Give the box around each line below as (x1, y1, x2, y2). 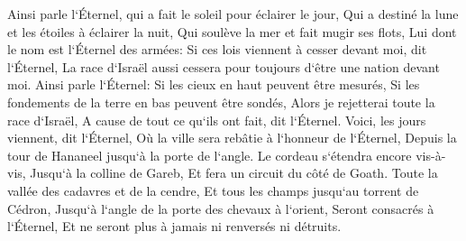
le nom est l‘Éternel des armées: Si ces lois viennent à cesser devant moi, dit (7, 40, 427, 59)
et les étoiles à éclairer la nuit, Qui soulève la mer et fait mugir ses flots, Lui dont (7, 22, 457, 41)
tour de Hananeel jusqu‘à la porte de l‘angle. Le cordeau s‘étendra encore (7, 145, 412, 164)
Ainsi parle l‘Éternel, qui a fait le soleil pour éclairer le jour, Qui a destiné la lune (7, 5, 459, 23)
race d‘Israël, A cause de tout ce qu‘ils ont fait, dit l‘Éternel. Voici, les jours (7, 110, 426, 129)
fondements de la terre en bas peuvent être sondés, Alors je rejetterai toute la (7, 92, 435, 111)
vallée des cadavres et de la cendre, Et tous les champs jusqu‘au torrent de (7, 181, 419, 199)
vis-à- (416, 145, 446, 164)
